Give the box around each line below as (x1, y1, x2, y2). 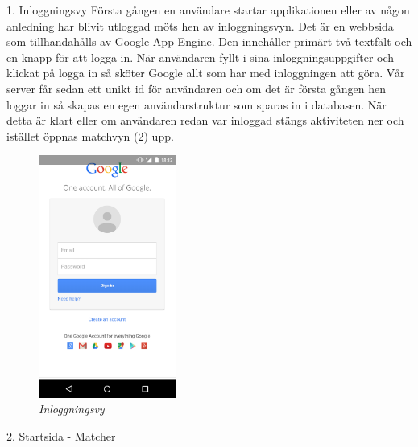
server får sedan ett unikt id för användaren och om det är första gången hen (6, 80, 387, 96)
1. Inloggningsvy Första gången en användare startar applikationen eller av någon (6, 2, 410, 18)
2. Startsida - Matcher (6, 428, 116, 445)
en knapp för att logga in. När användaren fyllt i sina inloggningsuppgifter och (6, 48, 395, 65)
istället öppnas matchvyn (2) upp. (6, 127, 174, 144)
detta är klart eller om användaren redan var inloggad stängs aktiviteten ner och (6, 112, 404, 129)
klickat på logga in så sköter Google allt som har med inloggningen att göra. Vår (6, 64, 405, 81)
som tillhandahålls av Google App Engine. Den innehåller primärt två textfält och (6, 33, 412, 50)
